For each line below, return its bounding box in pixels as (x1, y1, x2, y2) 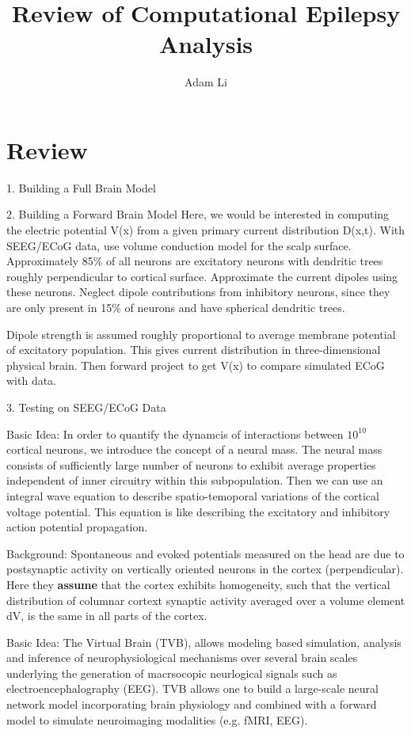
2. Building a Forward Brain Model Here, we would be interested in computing (6, 206, 390, 222)
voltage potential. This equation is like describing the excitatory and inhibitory (6, 503, 390, 519)
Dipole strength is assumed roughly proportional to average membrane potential (6, 325, 396, 342)
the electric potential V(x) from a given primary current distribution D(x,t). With (6, 222, 405, 238)
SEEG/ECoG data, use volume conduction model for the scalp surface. (6, 237, 352, 253)
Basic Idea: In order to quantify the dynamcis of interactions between (6, 425, 344, 442)
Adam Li (185, 74, 227, 90)
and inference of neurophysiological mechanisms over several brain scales (6, 649, 358, 666)
